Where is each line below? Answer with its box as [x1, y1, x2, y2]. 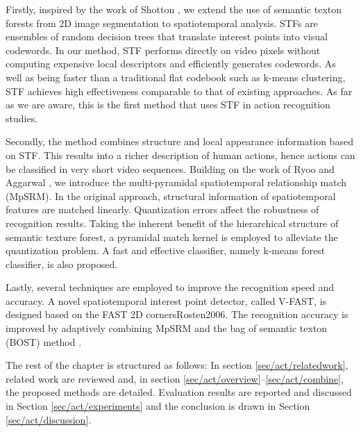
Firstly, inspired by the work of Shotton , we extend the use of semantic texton [6, 2, 342, 16]
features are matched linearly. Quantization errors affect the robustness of [6, 202, 319, 217]
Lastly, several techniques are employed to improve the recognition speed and [6, 280, 335, 294]
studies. [6, 110, 38, 125]
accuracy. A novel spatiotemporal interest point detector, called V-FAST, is [6, 293, 327, 308]
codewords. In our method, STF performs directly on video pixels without [6, 42, 321, 57]
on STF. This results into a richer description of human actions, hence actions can [6, 147, 355, 162]
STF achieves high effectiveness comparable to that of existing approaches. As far [6, 83, 353, 98]
